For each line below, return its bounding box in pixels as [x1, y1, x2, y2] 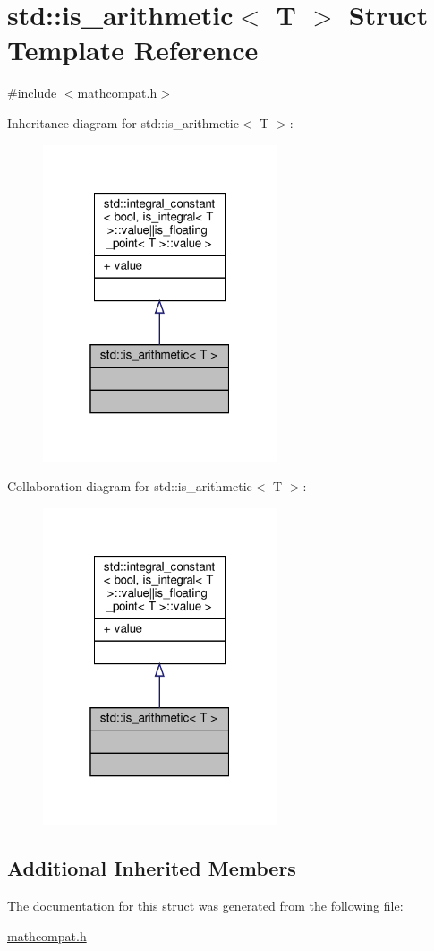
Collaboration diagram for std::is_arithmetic [7, 477, 252, 496]
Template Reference [7, 31, 259, 68]
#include [7, 83, 57, 102]
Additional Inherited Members [7, 854, 296, 882]
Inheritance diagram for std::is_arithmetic [7, 113, 239, 132]
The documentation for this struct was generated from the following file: [7, 896, 404, 915]
